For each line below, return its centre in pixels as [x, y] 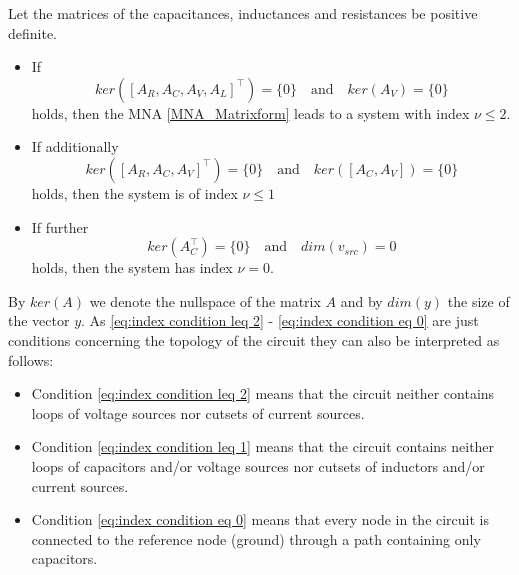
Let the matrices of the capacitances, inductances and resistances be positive [243, 13]
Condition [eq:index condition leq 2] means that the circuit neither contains [263, 393]
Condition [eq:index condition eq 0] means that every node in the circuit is [260, 519]
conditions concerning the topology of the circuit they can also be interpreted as [254, 339]
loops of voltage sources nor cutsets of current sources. [198, 412]
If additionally [75, 146]
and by [361, 300]
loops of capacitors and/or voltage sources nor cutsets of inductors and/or [258, 465]
